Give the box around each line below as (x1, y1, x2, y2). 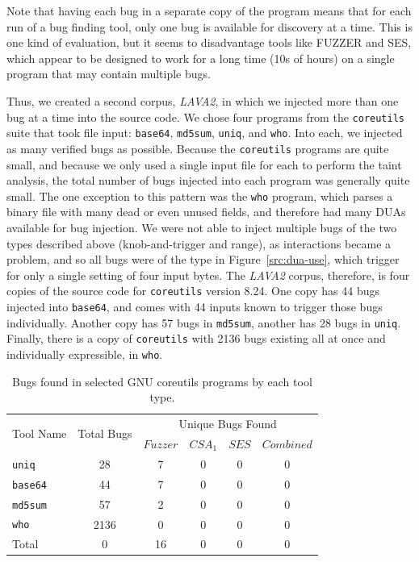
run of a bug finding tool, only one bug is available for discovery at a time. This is (6, 18, 413, 35)
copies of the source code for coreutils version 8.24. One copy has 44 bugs (6, 282, 379, 299)
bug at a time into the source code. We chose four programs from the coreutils (6, 108, 404, 125)
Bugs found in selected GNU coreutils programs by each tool (12, 373, 312, 389)
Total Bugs (78, 425, 132, 442)
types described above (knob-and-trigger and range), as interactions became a (6, 235, 392, 252)
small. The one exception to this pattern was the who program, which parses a (6, 187, 393, 204)
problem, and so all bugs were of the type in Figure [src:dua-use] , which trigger (6, 251, 400, 268)
